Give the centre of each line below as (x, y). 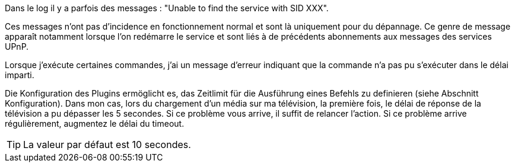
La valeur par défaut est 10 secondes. (107, 144)
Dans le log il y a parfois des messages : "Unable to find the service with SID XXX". (167, 8)
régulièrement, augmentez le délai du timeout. (95, 123)
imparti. (20, 75)
